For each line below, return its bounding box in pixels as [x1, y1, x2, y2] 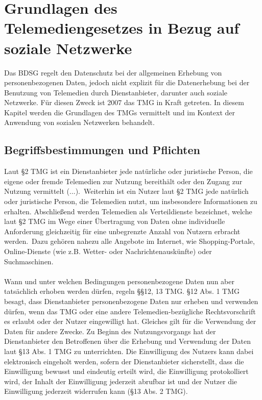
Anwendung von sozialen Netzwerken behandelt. [4, 117, 155, 128]
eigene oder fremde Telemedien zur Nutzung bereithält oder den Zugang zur [4, 176, 243, 186]
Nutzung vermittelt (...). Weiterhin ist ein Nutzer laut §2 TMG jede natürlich [4, 186, 249, 196]
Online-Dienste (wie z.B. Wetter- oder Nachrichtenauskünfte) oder [4, 246, 212, 257]
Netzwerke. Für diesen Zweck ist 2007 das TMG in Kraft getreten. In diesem [4, 97, 244, 108]
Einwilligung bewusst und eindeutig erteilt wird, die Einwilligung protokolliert [4, 366, 249, 377]
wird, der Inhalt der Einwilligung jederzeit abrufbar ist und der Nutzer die [4, 376, 237, 386]
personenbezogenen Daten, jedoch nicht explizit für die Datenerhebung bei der [4, 77, 250, 88]
